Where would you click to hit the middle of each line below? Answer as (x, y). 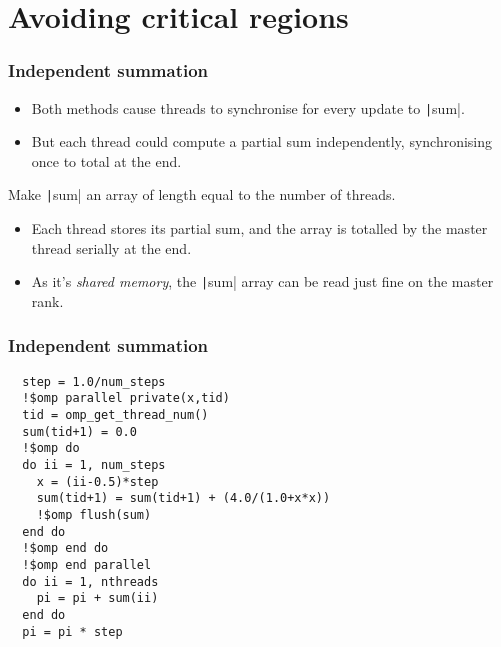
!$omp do (51, 448)
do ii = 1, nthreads (90, 581)
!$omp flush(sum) (94, 515)
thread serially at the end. (111, 247)
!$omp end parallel (87, 564)
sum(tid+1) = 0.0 (79, 431)
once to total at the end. (106, 160)
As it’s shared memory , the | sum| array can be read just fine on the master (262, 281)
